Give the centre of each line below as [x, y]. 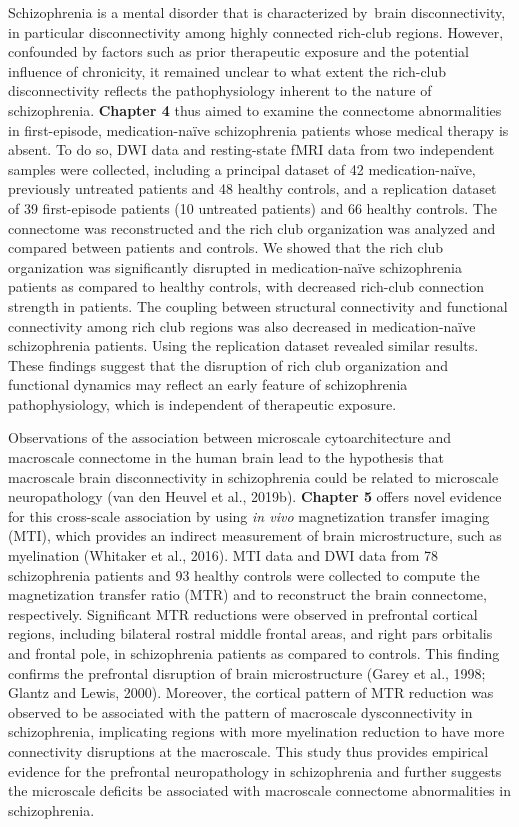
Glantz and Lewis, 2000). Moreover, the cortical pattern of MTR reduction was [251, 692]
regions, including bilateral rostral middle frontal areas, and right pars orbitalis [250, 633]
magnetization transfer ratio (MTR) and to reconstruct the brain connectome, [247, 594]
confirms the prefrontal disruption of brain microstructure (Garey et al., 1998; [247, 672]
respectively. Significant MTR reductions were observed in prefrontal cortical [243, 613]
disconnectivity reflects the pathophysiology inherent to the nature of [220, 90]
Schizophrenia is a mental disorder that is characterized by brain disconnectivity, [257, 12]
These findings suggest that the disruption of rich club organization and [228, 364]
